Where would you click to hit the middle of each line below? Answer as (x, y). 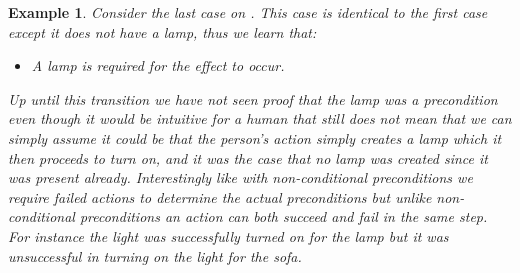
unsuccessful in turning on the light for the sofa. (155, 255)
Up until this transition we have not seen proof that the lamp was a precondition (253, 98)
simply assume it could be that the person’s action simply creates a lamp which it (255, 137)
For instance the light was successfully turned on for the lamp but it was (228, 235)
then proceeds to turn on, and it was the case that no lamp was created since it (248, 157)
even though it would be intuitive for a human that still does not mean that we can (260, 118)
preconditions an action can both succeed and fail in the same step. (283, 216)
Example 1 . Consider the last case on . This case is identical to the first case (248, 12)
